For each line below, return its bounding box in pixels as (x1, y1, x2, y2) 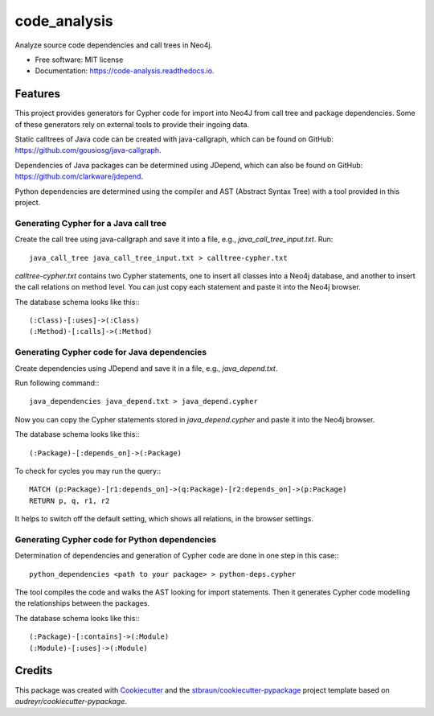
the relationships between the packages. (14, 599, 150, 608)
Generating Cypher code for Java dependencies (14, 347, 207, 358)
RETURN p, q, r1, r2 (29, 496, 110, 505)
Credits (14, 664, 53, 677)
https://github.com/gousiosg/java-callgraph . (14, 146, 162, 155)
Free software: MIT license (35, 55, 124, 64)
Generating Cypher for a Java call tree (14, 217, 167, 228)
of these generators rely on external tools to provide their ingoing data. (14, 119, 249, 129)
